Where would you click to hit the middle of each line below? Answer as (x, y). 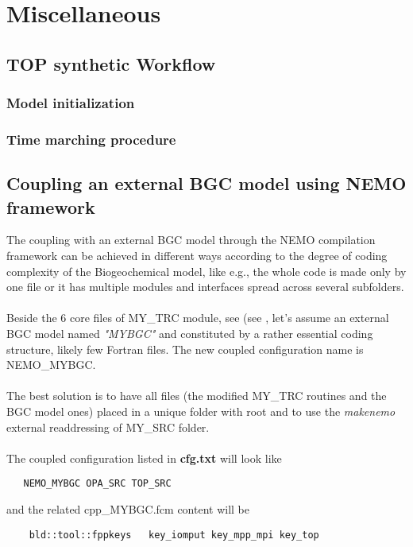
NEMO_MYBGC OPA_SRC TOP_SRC (97, 484)
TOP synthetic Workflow (111, 63)
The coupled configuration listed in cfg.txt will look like (144, 458)
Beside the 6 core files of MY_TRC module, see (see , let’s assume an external (198, 318)
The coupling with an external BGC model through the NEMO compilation (191, 240)
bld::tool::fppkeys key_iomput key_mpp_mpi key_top (174, 535)
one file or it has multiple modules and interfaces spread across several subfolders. (205, 287)
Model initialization (71, 103)
